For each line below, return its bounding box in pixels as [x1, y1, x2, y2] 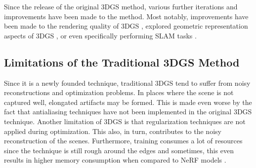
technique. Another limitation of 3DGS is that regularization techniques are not [4, 116, 246, 126]
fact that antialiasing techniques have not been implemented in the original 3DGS [4, 106, 252, 117]
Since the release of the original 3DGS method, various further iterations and [4, 1, 238, 11]
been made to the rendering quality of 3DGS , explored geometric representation [4, 21, 248, 31]
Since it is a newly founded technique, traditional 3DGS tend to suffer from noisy [4, 77, 251, 88]
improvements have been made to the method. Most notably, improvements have [4, 11, 249, 21]
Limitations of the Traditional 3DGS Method [4, 54, 240, 69]
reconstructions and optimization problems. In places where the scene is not [4, 87, 234, 98]
